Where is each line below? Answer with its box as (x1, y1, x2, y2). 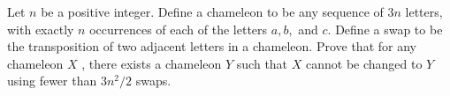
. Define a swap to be (327, 19, 443, 38)
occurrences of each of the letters (89, 19, 268, 38)
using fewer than (7, 71, 97, 90)
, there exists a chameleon (81, 54, 222, 72)
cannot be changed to (305, 54, 423, 72)
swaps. (135, 71, 172, 90)
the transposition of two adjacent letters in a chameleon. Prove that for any (7, 37, 416, 55)
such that (236, 54, 288, 72)
